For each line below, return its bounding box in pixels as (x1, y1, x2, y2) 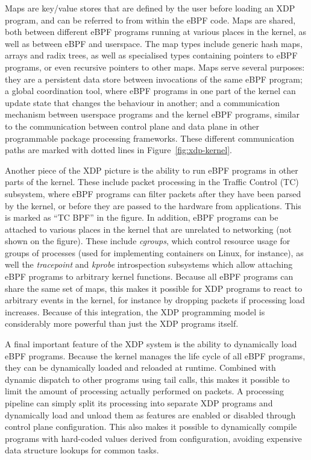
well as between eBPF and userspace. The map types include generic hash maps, (5, 37, 303, 49)
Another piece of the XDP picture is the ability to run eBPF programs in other (5, 163, 298, 176)
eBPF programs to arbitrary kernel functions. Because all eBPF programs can (5, 270, 294, 283)
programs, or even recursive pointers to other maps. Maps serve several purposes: (5, 60, 305, 73)
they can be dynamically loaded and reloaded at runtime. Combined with (5, 361, 276, 374)
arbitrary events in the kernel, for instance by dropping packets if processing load (5, 294, 305, 306)
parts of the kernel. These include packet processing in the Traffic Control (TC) (5, 175, 299, 188)
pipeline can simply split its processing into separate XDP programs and (5, 397, 273, 409)
